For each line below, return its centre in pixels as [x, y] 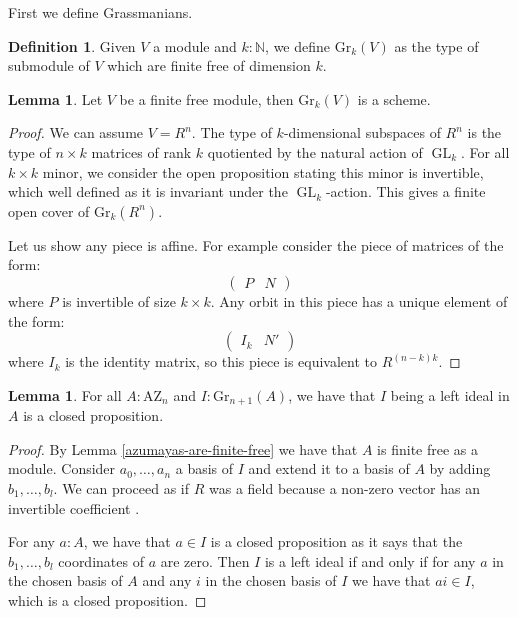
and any [167, 580]
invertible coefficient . [74, 507]
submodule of [49, 65]
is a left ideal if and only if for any [370, 560]
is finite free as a [428, 448]
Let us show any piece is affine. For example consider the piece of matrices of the [256, 244]
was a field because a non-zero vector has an [344, 487]
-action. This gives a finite [405, 191]
